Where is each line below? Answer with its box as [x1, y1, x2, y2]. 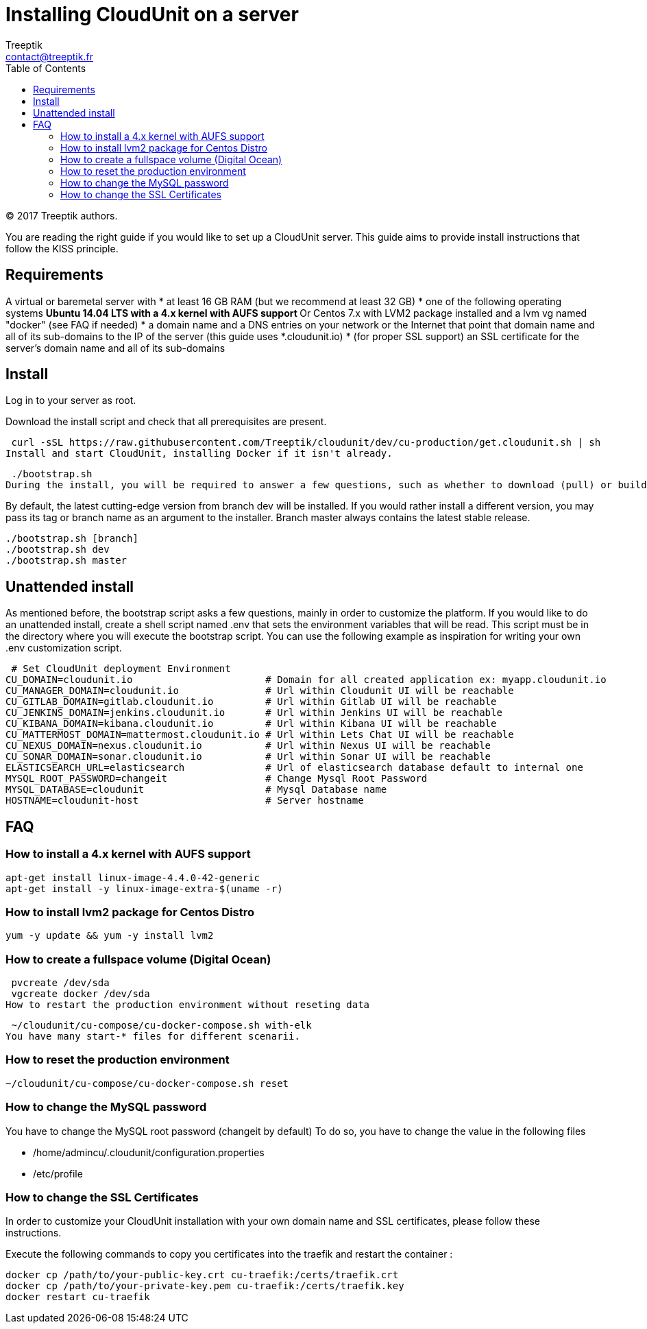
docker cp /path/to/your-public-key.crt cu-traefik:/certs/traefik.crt [5, 1269, 399, 1281]
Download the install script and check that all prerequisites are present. [5, 416, 327, 428]
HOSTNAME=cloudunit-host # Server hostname [5, 795, 364, 806]
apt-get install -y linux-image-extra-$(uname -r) [5, 883, 283, 894]
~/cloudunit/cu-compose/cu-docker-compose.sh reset [5, 1077, 289, 1089]
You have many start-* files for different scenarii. [5, 1031, 300, 1042]
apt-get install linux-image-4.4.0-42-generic [5, 872, 260, 883]
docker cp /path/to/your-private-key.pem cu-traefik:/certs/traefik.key [5, 1280, 404, 1292]
